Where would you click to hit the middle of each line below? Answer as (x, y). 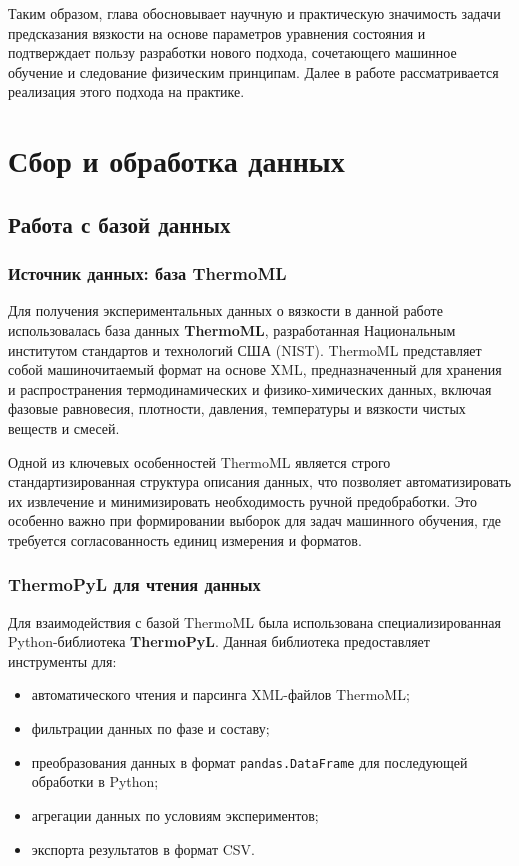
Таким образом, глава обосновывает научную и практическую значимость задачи (254, 13)
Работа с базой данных (119, 223)
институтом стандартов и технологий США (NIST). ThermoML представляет (245, 349)
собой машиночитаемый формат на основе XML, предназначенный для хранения (255, 369)
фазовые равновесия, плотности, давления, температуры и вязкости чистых (237, 408)
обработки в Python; (95, 781)
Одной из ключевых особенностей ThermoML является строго (199, 461)
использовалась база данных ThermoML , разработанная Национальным (232, 329)
